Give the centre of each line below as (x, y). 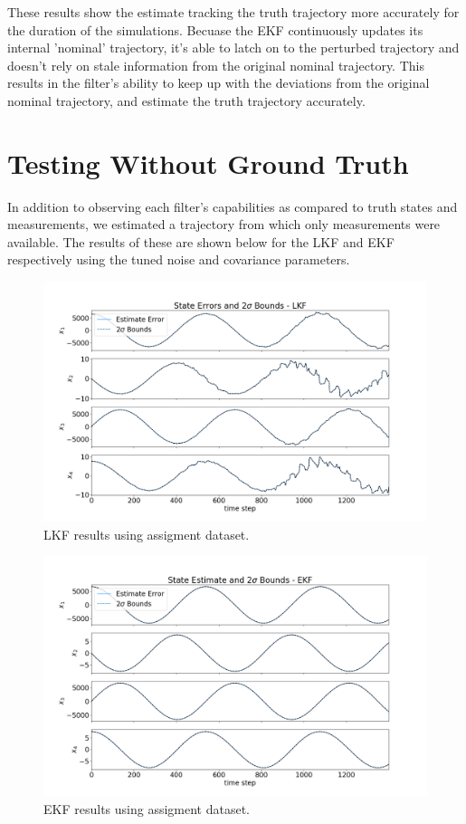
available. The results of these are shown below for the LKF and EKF (201, 241)
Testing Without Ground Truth (208, 163)
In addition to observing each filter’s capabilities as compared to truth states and (233, 206)
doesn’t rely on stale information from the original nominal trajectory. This (216, 65)
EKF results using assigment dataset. (147, 808)
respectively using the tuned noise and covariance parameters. (179, 259)
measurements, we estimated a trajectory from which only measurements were (224, 224)
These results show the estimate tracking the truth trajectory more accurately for (233, 12)
